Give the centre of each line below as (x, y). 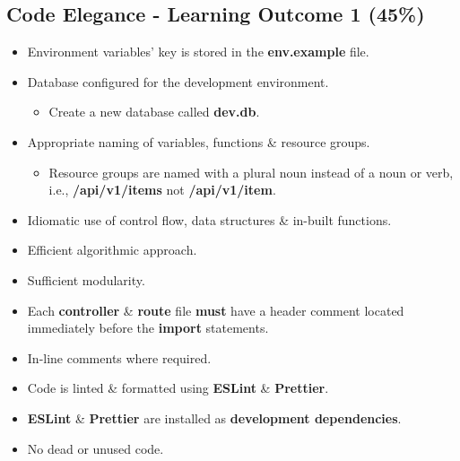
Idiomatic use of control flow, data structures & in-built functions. (209, 219)
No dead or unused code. (95, 448)
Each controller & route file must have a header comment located (216, 310)
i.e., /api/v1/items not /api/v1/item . (162, 190)
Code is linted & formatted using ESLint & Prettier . (178, 388)
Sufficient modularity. (86, 279)
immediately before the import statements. (148, 328)
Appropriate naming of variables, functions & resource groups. (199, 141)
